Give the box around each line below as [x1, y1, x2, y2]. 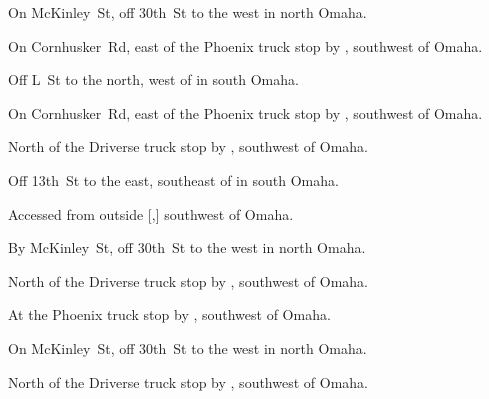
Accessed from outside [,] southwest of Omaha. [8, 203, 294, 224]
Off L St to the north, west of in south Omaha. [8, 69, 299, 90]
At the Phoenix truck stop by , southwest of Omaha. [8, 304, 331, 325]
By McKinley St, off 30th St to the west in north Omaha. [8, 237, 366, 258]
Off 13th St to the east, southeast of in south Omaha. [8, 169, 339, 190]
